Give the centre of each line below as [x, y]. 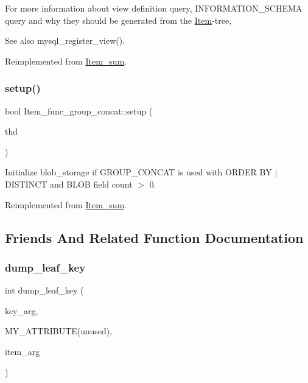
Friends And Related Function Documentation [154, 237]
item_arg [23, 351]
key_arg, [22, 310]
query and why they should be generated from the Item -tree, [118, 20]
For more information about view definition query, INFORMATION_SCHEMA [154, 8]
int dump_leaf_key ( [44, 290]
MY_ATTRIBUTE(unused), [59, 331]
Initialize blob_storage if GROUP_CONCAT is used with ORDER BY [138, 172]
